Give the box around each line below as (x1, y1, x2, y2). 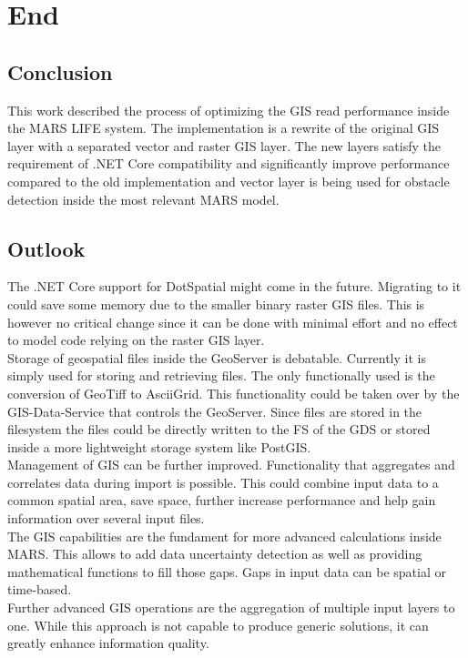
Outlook (7, 234, 86, 262)
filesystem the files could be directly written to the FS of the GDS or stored (7, 420, 431, 439)
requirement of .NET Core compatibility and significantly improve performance (7, 154, 450, 173)
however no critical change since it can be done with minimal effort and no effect (7, 312, 458, 331)
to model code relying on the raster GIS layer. (7, 330, 265, 349)
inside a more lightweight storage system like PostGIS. (7, 437, 311, 456)
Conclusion (7, 57, 113, 86)
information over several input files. (7, 509, 205, 528)
